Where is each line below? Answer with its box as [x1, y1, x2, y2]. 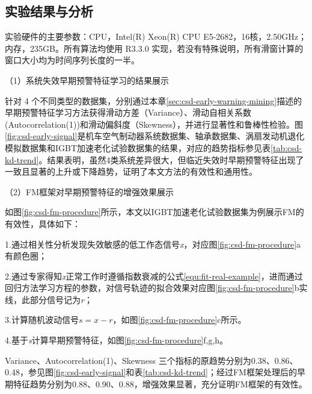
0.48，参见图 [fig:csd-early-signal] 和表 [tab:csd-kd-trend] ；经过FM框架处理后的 [5, 366, 297, 378]
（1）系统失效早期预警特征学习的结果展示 [5, 73, 169, 86]
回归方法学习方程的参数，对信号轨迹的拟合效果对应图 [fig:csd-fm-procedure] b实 [5, 281, 308, 294]
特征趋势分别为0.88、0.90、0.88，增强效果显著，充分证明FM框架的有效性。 [13, 377, 307, 390]
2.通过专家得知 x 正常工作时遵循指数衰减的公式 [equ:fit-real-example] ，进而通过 [5, 269, 303, 282]
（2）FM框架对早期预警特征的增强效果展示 [5, 185, 174, 198]
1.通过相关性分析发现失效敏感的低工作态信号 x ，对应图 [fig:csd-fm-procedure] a [5, 237, 301, 250]
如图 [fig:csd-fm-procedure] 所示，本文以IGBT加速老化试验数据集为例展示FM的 [5, 205, 304, 218]
